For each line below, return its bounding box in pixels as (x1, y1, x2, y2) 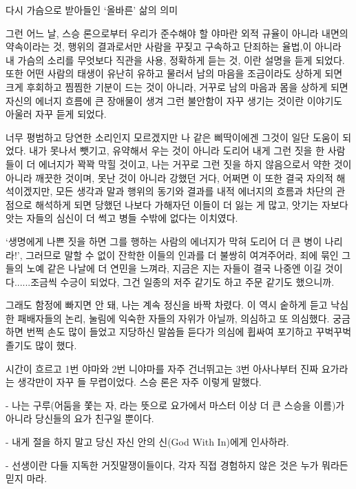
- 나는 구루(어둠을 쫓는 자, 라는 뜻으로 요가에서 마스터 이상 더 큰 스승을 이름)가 (6, 397, 345, 412)
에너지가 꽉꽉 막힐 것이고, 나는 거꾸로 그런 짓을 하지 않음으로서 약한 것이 (38, 156, 352, 171)
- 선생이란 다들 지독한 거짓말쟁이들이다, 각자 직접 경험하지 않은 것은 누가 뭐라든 (6, 457, 348, 472)
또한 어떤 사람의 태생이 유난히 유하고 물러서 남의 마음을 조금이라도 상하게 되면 (6, 66, 343, 81)
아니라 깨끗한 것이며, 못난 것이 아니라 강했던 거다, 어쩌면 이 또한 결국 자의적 (6, 170, 333, 185)
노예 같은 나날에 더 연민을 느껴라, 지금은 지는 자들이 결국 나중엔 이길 (26, 261, 322, 275)
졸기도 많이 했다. (6, 338, 77, 353)
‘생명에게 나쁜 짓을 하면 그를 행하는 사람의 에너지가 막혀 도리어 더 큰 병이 (6, 233, 322, 248)
